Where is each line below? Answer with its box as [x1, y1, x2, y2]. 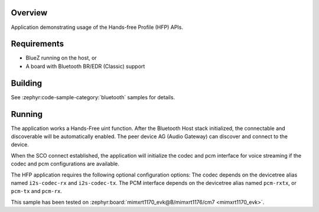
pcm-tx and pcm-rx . [11, 188, 62, 195]
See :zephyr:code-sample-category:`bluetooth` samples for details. [11, 93, 175, 100]
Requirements [11, 39, 64, 49]
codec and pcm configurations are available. [11, 160, 119, 168]
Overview [11, 8, 48, 18]
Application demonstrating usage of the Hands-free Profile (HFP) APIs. [11, 24, 183, 31]
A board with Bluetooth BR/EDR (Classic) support [25, 63, 145, 70]
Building [11, 78, 43, 88]
